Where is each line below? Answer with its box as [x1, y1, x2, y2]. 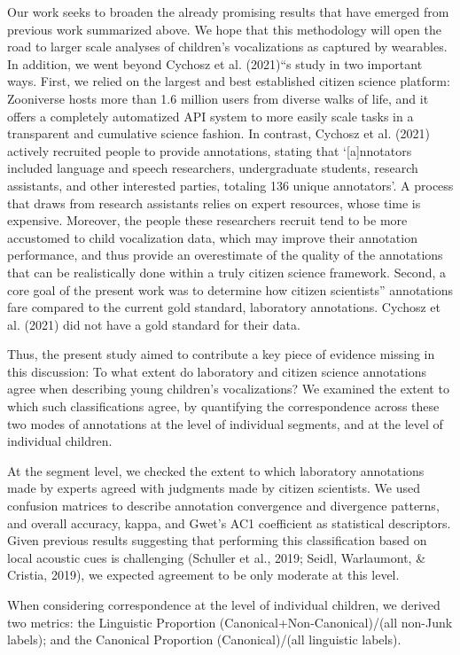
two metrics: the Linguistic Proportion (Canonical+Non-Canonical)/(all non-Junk [7, 612, 453, 631]
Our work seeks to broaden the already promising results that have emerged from [7, 3, 449, 20]
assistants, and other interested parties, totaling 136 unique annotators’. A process [7, 175, 454, 194]
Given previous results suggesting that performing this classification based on [7, 531, 427, 550]
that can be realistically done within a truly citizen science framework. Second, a [7, 262, 446, 281]
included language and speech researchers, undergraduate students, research [7, 159, 418, 177]
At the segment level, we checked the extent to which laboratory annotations [7, 461, 425, 480]
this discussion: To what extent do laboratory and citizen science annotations [7, 362, 427, 380]
